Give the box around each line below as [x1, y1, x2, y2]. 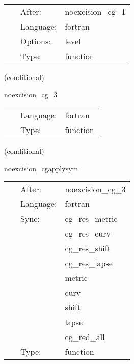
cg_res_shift [65, 242, 111, 254]
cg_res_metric [65, 213, 118, 225]
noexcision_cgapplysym [4, 163, 78, 173]
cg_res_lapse [65, 257, 113, 269]
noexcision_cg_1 [65, 6, 126, 17]
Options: [20, 35, 51, 47]
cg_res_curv [65, 227, 111, 240]
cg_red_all [65, 331, 105, 343]
